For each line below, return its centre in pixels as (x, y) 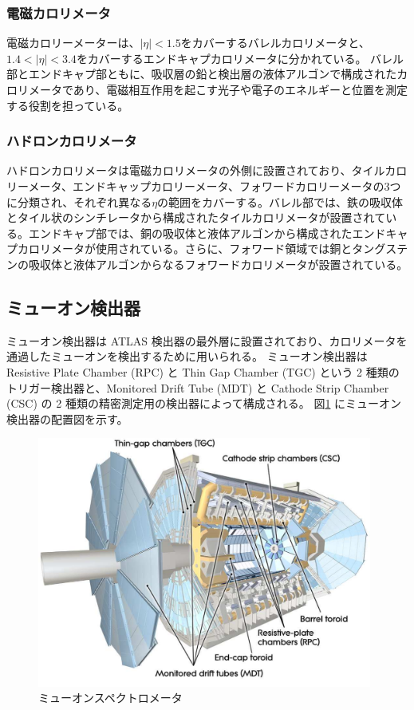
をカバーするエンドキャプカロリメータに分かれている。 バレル (240, 58)
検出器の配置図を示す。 (67, 418)
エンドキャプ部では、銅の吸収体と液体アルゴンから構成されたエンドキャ (218, 233)
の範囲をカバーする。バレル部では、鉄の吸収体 (280, 201)
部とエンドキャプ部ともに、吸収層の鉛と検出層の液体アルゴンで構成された (202, 74)
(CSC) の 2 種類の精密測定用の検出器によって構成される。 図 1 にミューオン (204, 403)
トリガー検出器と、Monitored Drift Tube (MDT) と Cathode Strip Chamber (198, 387)
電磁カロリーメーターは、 (73, 43)
